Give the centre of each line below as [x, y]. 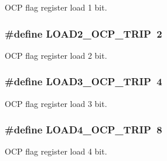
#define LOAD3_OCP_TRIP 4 [83, 81]
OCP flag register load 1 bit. [56, 7]
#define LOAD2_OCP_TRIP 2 [83, 33]
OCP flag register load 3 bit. [56, 103]
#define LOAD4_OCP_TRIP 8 [83, 130]
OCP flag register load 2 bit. [56, 55]
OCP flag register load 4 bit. [56, 151]
